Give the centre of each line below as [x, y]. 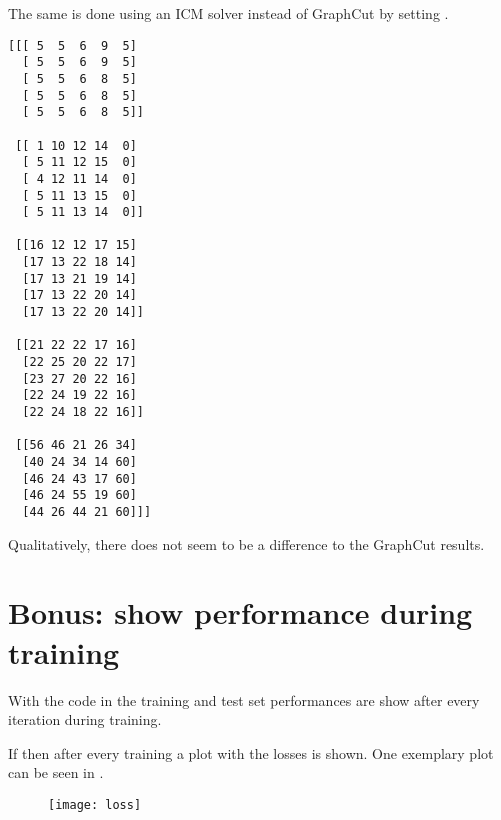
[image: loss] [95, 804]
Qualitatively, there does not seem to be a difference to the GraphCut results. [246, 543]
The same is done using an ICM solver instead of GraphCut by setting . [228, 13]
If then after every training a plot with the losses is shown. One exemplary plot [251, 752]
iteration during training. [85, 719]
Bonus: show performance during [240, 612]
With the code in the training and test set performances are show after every [244, 699]
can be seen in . [56, 772]
